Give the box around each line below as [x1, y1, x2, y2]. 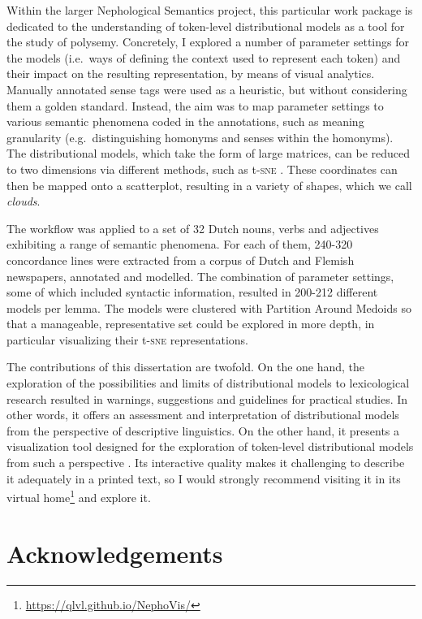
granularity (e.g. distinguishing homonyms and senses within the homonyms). [6, 128, 394, 145]
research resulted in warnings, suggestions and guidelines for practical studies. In [6, 390, 408, 407]
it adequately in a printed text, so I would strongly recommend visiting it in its [6, 470, 401, 487]
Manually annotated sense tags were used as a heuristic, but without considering [6, 80, 407, 97]
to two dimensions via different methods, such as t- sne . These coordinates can [6, 160, 398, 177]
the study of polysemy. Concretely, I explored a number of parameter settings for [6, 33, 409, 50]
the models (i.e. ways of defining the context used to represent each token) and [6, 49, 401, 66]
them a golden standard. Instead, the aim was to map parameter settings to [6, 97, 384, 114]
